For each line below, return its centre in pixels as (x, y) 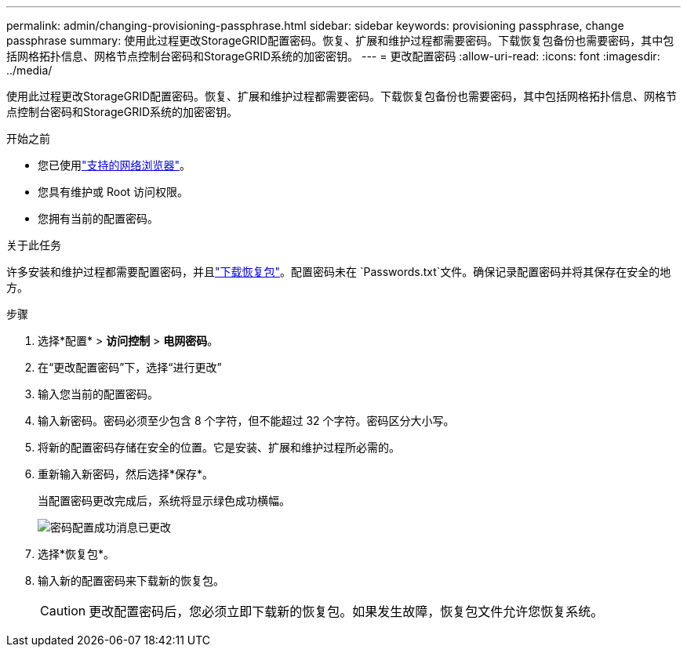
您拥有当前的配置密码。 (98, 218)
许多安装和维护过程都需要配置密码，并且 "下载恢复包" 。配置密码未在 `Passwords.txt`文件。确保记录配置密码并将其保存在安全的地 (339, 272)
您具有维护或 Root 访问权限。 (113, 192)
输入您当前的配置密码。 (98, 394)
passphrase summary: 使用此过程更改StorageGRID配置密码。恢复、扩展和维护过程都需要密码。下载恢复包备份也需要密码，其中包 (340, 40)
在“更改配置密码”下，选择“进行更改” (130, 367)
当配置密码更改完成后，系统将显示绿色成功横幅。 (164, 501)
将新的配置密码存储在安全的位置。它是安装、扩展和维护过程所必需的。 (219, 447)
